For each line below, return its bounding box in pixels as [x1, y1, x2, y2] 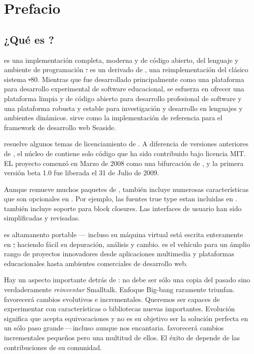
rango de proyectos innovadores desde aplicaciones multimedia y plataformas [4, 248, 234, 259]
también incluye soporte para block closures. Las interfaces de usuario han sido [4, 203, 242, 213]
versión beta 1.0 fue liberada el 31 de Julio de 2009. [4, 167, 159, 178]
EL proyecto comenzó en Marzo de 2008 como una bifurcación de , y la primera [4, 158, 244, 168]
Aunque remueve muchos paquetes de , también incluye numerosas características [4, 184, 249, 194]
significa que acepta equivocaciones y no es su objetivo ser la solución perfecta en [4, 313, 248, 323]
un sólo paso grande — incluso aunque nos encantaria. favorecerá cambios [4, 323, 224, 333]
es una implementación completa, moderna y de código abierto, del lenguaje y [4, 54, 239, 65]
